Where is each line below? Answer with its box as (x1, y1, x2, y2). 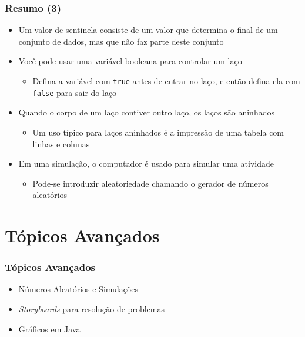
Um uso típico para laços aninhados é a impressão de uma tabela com (32, 125, 284, 138)
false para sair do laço (32, 86, 117, 98)
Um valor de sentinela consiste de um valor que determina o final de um (18, 24, 278, 36)
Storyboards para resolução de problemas (18, 303, 165, 315)
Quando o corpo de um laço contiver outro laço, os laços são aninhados (18, 106, 274, 118)
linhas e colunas (32, 137, 90, 150)
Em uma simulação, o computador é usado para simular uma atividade (18, 157, 274, 170)
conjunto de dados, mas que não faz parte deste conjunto (18, 35, 224, 47)
